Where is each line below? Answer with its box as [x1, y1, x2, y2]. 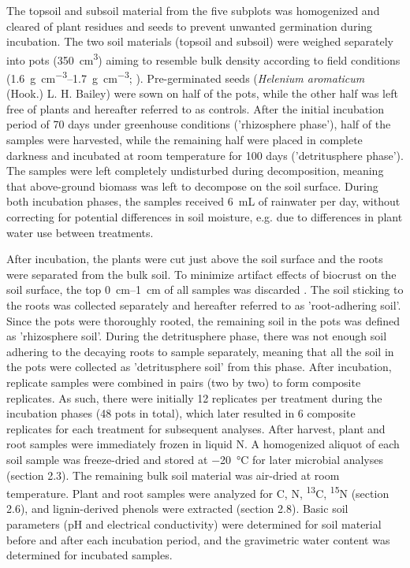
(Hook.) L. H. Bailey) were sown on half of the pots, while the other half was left [6, 85, 398, 102]
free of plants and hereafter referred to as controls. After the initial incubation [6, 100, 384, 117]
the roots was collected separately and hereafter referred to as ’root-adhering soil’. [6, 297, 401, 313]
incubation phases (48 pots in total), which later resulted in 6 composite [6, 405, 356, 421]
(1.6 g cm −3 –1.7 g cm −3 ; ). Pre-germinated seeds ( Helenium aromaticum [6, 68, 365, 86]
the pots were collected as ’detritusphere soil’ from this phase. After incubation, [6, 358, 392, 375]
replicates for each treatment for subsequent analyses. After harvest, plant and [6, 420, 386, 436]
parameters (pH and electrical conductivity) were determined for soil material [6, 515, 382, 532]
